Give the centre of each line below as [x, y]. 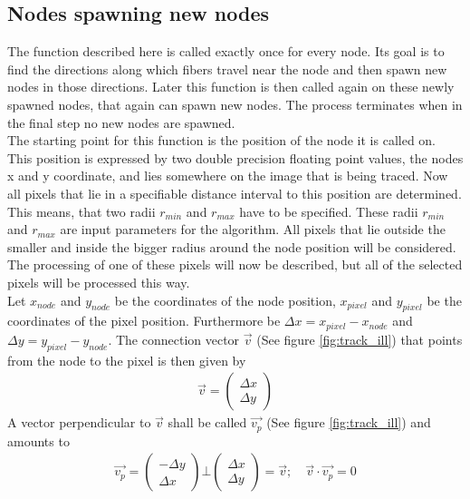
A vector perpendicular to [79, 422]
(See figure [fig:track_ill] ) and [349, 422]
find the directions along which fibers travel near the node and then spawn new [227, 68]
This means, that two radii [82, 211]
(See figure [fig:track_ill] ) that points [360, 339]
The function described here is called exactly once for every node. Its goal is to [226, 51]
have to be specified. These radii [329, 211]
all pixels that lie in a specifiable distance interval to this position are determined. [235, 193]
